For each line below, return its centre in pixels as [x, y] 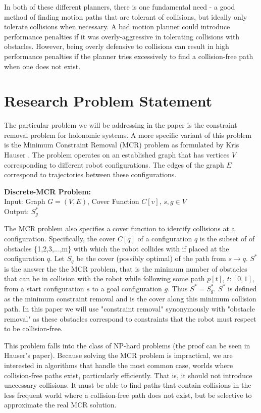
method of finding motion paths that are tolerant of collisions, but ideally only [126, 16]
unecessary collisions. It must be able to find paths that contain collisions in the [128, 385]
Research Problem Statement [108, 101]
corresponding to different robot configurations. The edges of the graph [114, 164]
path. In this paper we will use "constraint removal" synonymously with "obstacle [129, 308]
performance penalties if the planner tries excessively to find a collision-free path [129, 56]
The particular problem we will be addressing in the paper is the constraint [121, 125]
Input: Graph [25, 201]
